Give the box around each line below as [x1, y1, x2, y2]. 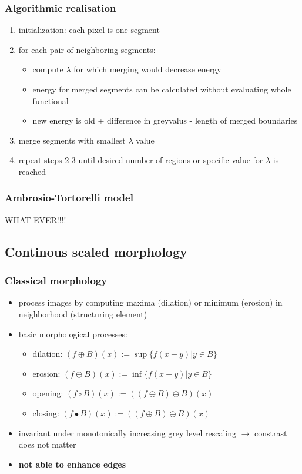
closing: [32, 406, 59, 419]
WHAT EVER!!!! [5, 213, 66, 226]
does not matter [18, 438, 76, 450]
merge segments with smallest [18, 134, 126, 146]
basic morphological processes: [18, 327, 127, 340]
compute [32, 63, 63, 75]
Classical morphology [5, 273, 108, 288]
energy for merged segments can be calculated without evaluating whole [32, 83, 291, 95]
